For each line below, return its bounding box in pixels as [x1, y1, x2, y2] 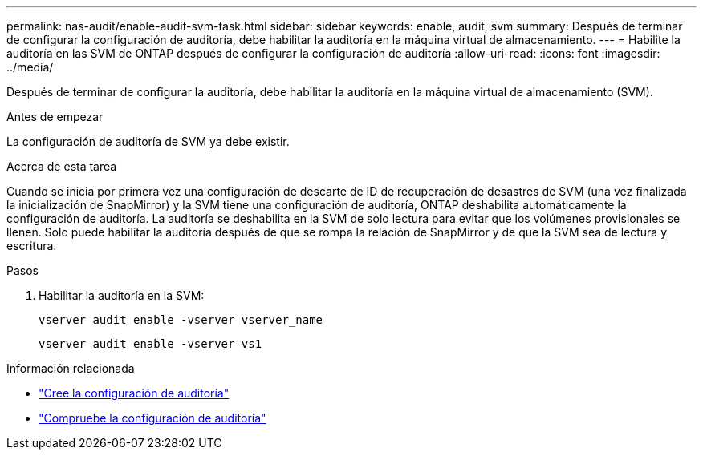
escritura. [6, 239, 57, 252]
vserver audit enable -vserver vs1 [39, 337, 262, 350]
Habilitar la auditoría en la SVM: [39, 289, 205, 302]
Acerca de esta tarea [6, 159, 117, 173]
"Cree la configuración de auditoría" [39, 386, 230, 400]
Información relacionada [6, 361, 135, 375]
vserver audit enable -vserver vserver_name [39, 313, 323, 326]
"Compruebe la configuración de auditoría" [39, 411, 266, 425]
